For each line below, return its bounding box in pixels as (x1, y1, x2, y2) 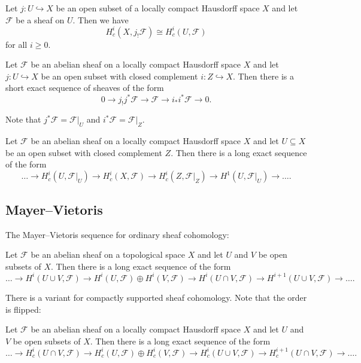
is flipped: (5, 303, 41, 315)
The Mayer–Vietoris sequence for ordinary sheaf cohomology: (5, 228, 229, 240)
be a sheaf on (16, 13, 65, 26)
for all (5, 38, 28, 50)
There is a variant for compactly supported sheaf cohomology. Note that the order (5, 291, 307, 303)
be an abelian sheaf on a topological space (31, 248, 185, 261)
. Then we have (72, 13, 129, 26)
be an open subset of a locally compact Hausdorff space (56, 2, 260, 14)
